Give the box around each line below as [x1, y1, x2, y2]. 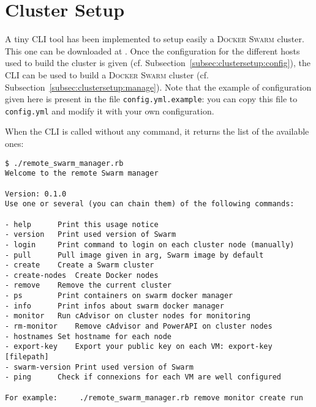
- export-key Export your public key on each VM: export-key [5, 342, 273, 351]
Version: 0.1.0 [5, 189, 67, 198]
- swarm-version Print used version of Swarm [5, 362, 194, 372]
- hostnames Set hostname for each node [5, 332, 172, 341]
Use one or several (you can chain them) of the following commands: [5, 200, 295, 209]
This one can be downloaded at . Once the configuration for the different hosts [5, 44, 300, 57]
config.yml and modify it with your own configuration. [5, 104, 214, 117]
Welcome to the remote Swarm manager [5, 169, 159, 178]
